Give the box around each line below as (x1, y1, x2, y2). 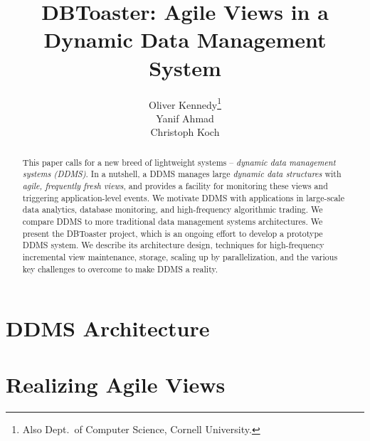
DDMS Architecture (6, 314, 210, 343)
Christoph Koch (150, 124, 220, 139)
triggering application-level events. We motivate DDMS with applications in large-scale (22, 191, 344, 203)
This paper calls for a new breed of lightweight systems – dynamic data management (22, 156, 336, 168)
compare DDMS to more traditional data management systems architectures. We (22, 216, 323, 228)
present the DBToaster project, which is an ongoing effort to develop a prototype (22, 227, 323, 239)
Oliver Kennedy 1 (149, 95, 221, 112)
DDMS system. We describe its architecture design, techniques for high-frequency (22, 239, 324, 251)
